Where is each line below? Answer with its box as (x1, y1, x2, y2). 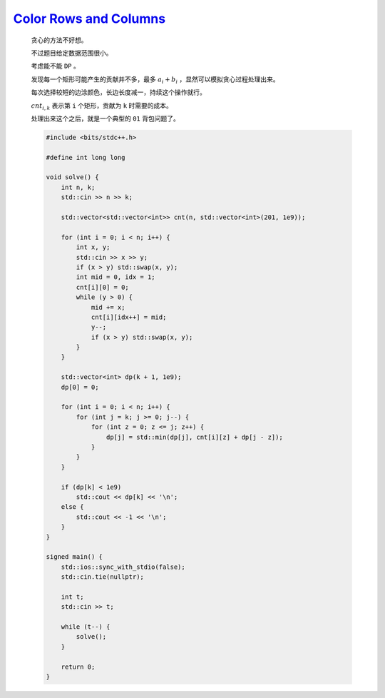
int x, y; (76, 243, 111, 251)
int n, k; (61, 183, 96, 191)
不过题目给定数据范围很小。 (31, 49, 113, 57)
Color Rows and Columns (13, 11, 166, 26)
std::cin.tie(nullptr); (61, 573, 144, 581)
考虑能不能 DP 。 (31, 61, 80, 71)
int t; (61, 592, 84, 601)
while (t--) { (61, 623, 111, 631)
